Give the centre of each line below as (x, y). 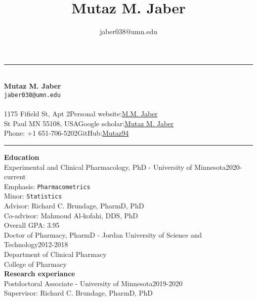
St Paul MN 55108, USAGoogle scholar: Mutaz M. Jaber (89, 123)
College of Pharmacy (36, 264)
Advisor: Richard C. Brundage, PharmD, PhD (74, 206)
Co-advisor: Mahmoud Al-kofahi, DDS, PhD (71, 215)
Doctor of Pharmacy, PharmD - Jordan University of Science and (103, 234)
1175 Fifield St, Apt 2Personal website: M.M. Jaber (81, 114)
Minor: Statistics (33, 196)
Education (22, 157)
